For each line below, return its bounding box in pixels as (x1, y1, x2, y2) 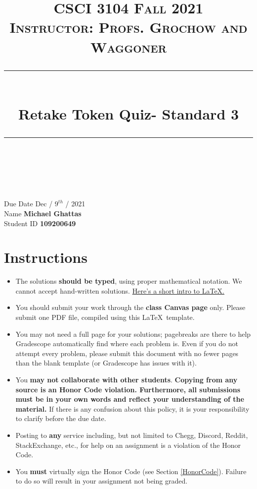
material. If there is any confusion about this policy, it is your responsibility (15, 403, 250, 414)
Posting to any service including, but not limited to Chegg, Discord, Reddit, (15, 429, 248, 440)
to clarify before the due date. (15, 413, 106, 424)
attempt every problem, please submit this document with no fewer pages (15, 348, 239, 358)
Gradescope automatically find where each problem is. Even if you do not (15, 338, 238, 349)
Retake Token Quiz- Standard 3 (18, 103, 239, 123)
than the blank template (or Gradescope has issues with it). (15, 358, 197, 368)
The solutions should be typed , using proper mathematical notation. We (15, 276, 242, 286)
